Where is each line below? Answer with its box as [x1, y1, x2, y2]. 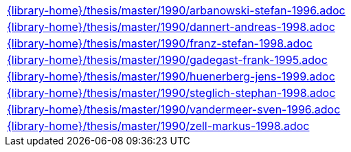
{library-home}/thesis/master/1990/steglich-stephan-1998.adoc [7, 86, 336, 100]
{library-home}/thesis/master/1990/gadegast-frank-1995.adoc [7, 53, 328, 67]
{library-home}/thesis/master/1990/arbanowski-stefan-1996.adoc [7, 3, 346, 17]
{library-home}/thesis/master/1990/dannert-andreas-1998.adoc [7, 20, 335, 34]
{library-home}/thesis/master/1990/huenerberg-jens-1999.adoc [7, 69, 335, 83]
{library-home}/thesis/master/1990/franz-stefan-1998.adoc [7, 36, 313, 50]
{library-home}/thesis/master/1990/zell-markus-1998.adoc [7, 119, 310, 133]
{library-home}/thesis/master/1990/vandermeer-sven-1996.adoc [7, 102, 341, 116]
